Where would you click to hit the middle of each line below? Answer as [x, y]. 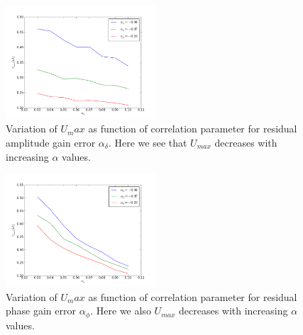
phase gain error [41, 311]
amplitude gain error [51, 142]
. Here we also [121, 311]
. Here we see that [148, 142]
